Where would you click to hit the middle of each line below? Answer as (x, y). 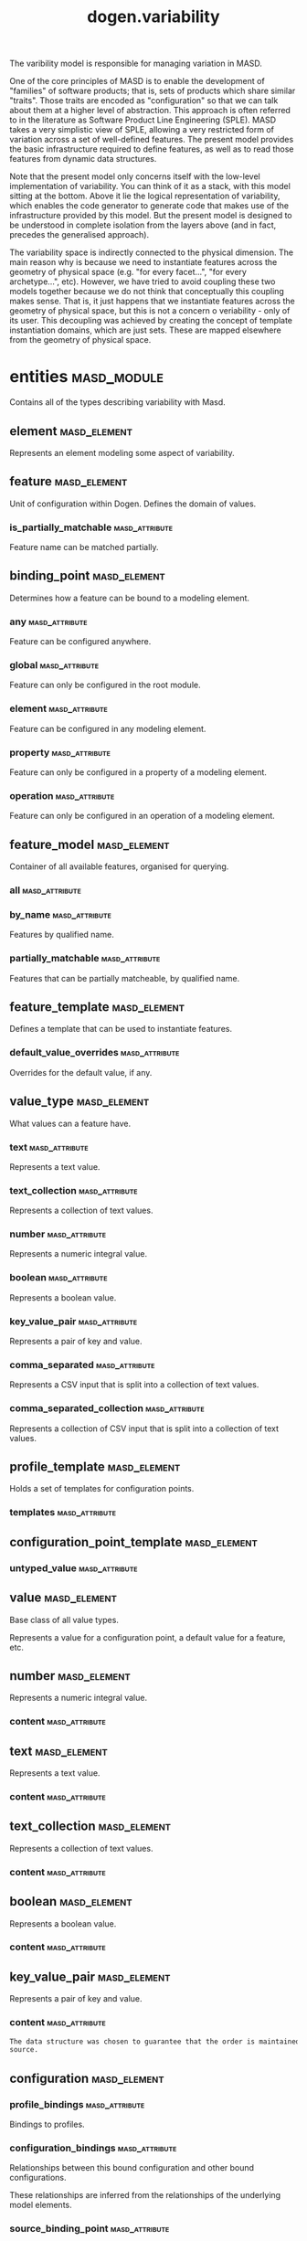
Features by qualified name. (62, 935)
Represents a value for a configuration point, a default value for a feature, (148, 1637)
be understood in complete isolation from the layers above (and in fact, (143, 225)
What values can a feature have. (70, 1123)
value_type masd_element (79, 1102)
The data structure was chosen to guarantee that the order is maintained (155, 2041)
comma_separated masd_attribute (82, 1365)
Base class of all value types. (64, 1620)
